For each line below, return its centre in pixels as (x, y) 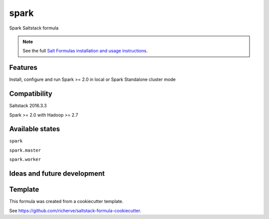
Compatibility (31, 94)
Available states (35, 129)
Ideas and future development (57, 174)
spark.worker (25, 159)
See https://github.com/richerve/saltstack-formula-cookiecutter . (75, 211)
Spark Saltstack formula (34, 28)
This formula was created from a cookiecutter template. (67, 202)
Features (23, 68)
